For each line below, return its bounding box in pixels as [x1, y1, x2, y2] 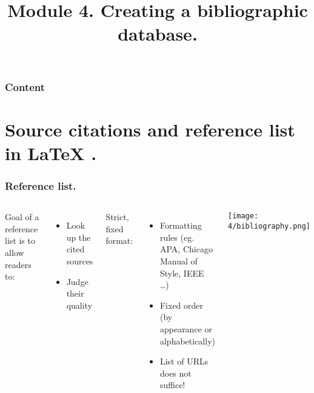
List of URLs [159, 355, 209, 368]
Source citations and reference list [5, 116, 295, 141]
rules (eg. [159, 230, 195, 243]
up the [66, 230, 91, 243]
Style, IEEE [159, 266, 204, 279]
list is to [5, 234, 35, 247]
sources [66, 255, 93, 267]
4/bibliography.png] [227, 221, 311, 230]
